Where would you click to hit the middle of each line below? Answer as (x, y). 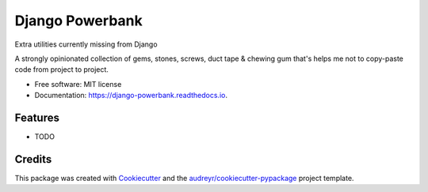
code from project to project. (61, 70)
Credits (33, 159)
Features (37, 117)
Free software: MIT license (78, 84)
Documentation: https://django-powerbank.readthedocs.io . (131, 96)
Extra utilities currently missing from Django (86, 44)
